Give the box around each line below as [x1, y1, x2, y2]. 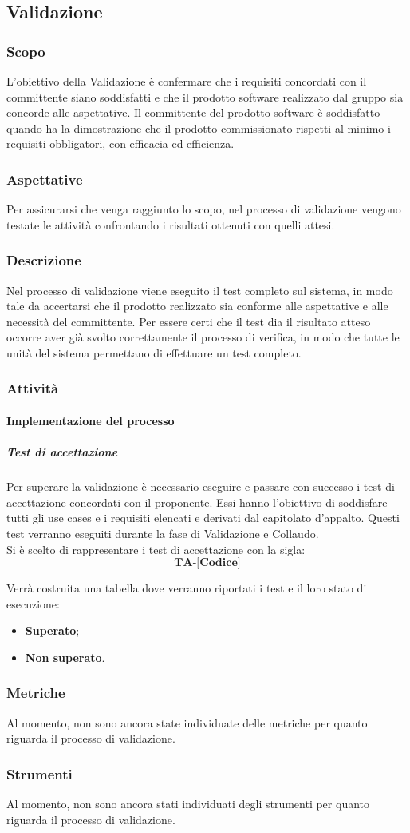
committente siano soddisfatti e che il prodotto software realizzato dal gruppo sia [6, 88, 404, 105]
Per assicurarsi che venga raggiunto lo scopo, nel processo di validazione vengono [6, 201, 401, 217]
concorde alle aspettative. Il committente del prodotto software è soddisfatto [6, 104, 380, 121]
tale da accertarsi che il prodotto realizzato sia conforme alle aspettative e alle [6, 297, 388, 314]
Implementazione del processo [6, 413, 175, 428]
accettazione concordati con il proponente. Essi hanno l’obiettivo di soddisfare [6, 493, 388, 510]
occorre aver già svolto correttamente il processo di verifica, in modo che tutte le [6, 329, 400, 345]
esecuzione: [6, 595, 60, 612]
